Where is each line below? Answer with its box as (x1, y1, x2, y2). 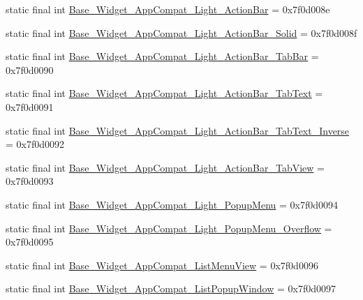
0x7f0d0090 (6, 62, 54, 77)
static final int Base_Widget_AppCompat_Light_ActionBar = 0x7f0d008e (6, 2, 330, 16)
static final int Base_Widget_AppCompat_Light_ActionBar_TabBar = (6, 49, 319, 63)
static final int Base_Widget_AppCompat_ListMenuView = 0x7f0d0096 (6, 257, 318, 272)
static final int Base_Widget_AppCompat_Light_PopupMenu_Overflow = (6, 220, 332, 235)
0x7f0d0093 (6, 174, 54, 188)
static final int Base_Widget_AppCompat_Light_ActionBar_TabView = (6, 160, 325, 174)
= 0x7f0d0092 (6, 137, 65, 151)
